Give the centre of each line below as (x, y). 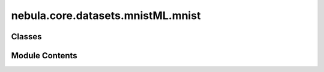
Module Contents (44, 56)
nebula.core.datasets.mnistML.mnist (106, 15)
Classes (26, 37)
